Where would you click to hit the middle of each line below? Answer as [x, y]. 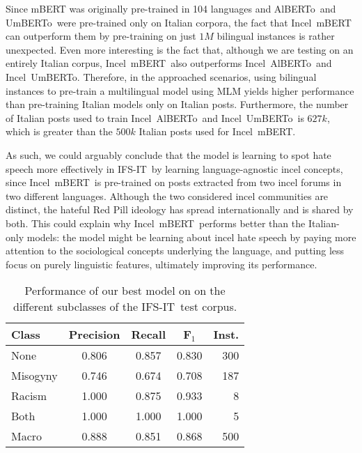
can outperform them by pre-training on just [101, 36]
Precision [94, 335]
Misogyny [34, 376]
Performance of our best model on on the [125, 291]
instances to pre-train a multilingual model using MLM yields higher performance [180, 90]
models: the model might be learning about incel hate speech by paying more [191, 237]
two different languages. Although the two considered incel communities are [167, 195]
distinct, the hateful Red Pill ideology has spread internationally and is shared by [180, 209]
